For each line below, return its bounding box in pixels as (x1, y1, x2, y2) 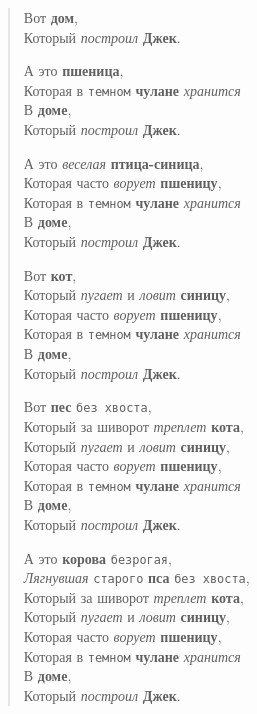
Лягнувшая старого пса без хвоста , (23, 567, 250, 588)
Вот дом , (23, 7, 78, 27)
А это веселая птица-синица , (23, 152, 204, 173)
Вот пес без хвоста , (23, 396, 152, 417)
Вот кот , (23, 264, 77, 285)
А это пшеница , (23, 60, 124, 81)
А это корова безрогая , (23, 547, 172, 568)
